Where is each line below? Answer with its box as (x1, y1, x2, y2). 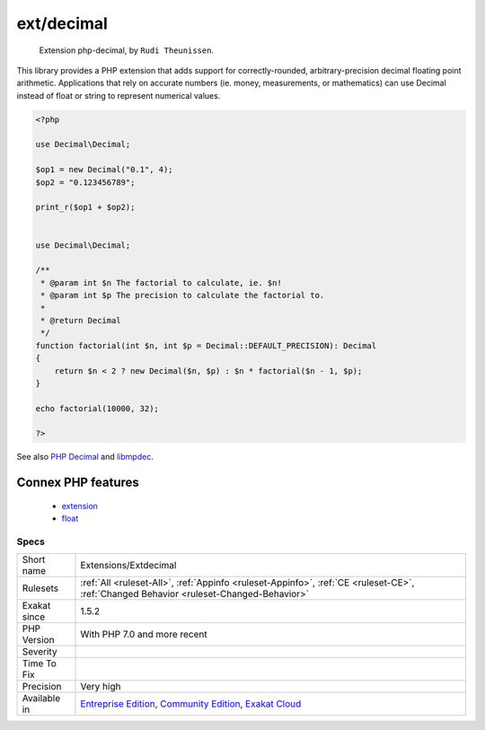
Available (22, 692, 61, 705)
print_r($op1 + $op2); (35, 202, 136, 213)
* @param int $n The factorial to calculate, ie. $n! (40, 277, 282, 287)
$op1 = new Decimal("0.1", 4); (35, 164, 174, 175)
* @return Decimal (40, 315, 121, 325)
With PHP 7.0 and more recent (80, 629, 207, 641)
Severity (22, 646, 57, 658)
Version (22, 634, 55, 646)
